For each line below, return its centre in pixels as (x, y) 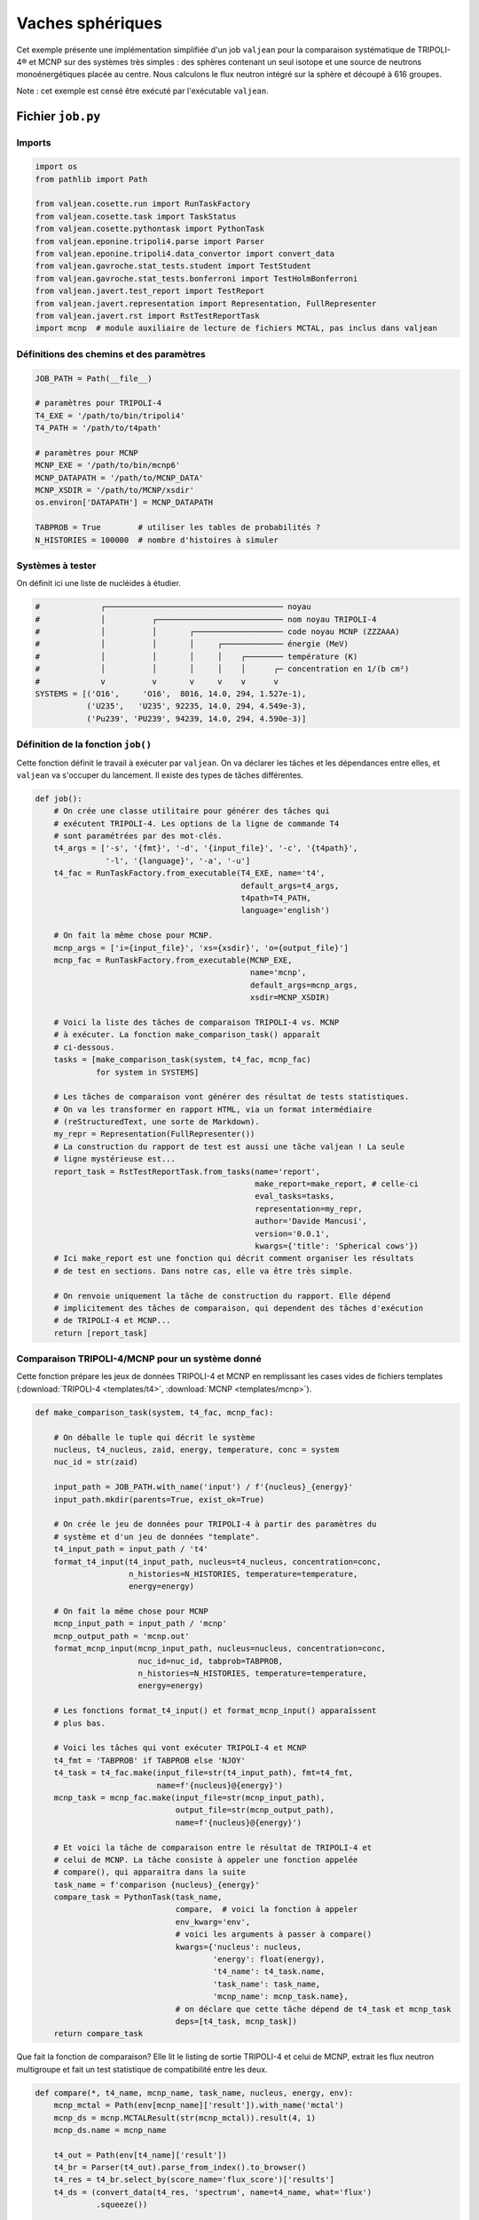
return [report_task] (101, 1333)
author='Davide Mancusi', (311, 1221)
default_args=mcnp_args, (304, 985)
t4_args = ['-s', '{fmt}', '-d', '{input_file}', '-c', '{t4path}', (206, 848)
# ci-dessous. (84, 1047)
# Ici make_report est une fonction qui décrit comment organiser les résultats (234, 1258)
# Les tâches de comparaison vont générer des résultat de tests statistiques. (232, 1097)
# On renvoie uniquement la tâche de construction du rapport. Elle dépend (222, 1296)
